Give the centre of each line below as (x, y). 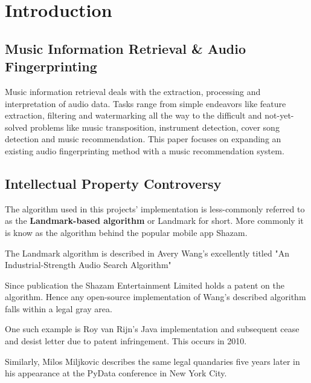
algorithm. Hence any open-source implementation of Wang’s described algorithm (155, 297)
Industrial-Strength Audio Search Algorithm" (88, 265)
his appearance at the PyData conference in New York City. (116, 373)
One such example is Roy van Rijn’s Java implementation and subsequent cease (152, 329)
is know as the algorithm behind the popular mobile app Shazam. (126, 232)
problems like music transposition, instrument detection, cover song (155, 127)
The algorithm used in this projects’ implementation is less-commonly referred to (155, 208)
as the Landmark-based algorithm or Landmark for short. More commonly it (154, 221)
